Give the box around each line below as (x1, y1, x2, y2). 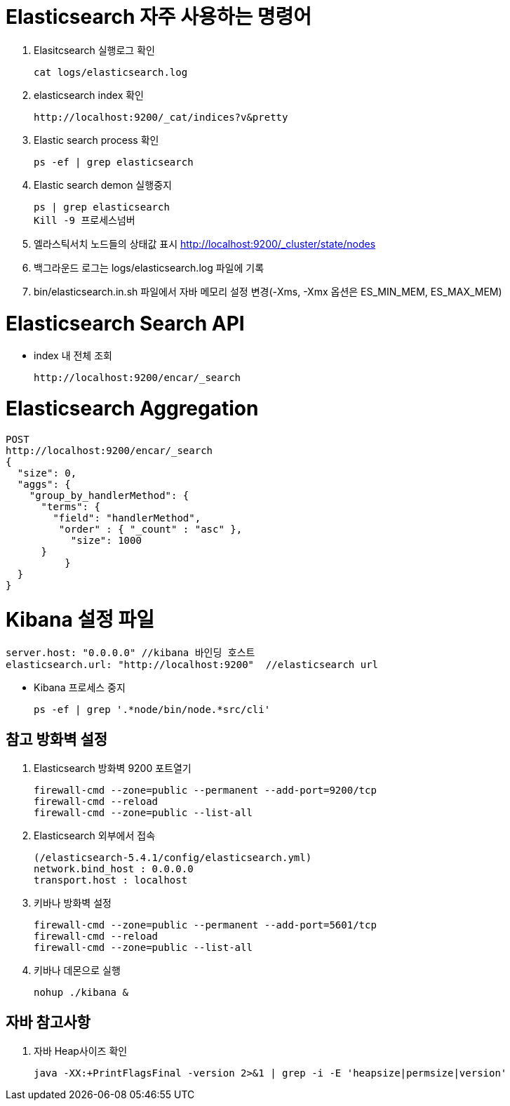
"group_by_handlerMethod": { (29, 489, 189, 501)
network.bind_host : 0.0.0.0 (34, 863, 194, 875)
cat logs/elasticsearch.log (34, 66, 188, 78)
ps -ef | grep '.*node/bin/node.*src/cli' (34, 704, 271, 716)
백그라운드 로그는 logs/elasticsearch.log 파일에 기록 (34, 261, 264, 274)
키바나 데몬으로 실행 (34, 964, 121, 977)
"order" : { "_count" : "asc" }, (58, 523, 243, 535)
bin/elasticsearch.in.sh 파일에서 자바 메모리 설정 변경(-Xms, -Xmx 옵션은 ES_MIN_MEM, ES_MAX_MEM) (34, 285, 502, 298)
